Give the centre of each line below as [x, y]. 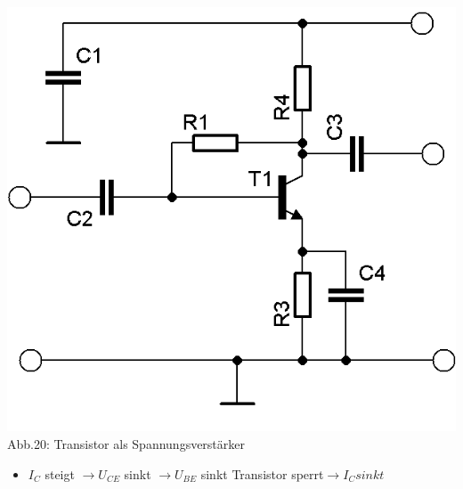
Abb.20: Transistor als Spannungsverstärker [126, 443]
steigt [60, 473]
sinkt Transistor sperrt [262, 473]
